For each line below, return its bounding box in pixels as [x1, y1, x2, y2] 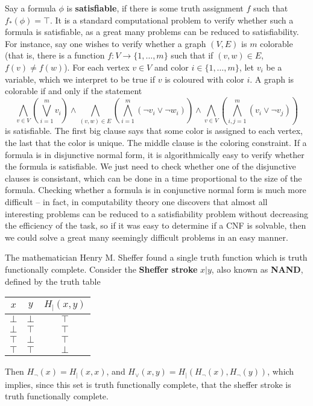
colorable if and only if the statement [5, 84, 142, 97]
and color [154, 60, 189, 73]
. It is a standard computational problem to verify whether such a [49, 13, 294, 26]
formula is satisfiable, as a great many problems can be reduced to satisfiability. [5, 25, 299, 38]
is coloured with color [165, 72, 244, 85]
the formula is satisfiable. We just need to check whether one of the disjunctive [5, 160, 296, 173]
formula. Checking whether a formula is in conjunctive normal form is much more [5, 183, 306, 196]
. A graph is [250, 72, 294, 85]
